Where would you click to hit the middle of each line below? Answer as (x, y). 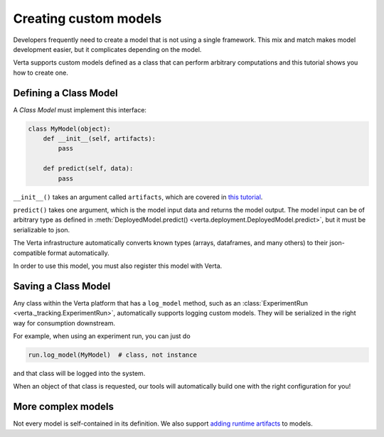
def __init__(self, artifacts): (100, 139)
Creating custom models (87, 18)
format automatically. (78, 253)
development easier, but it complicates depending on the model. (107, 49)
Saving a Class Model (62, 286)
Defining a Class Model (65, 93)
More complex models (63, 407)
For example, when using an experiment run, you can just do (102, 336)
